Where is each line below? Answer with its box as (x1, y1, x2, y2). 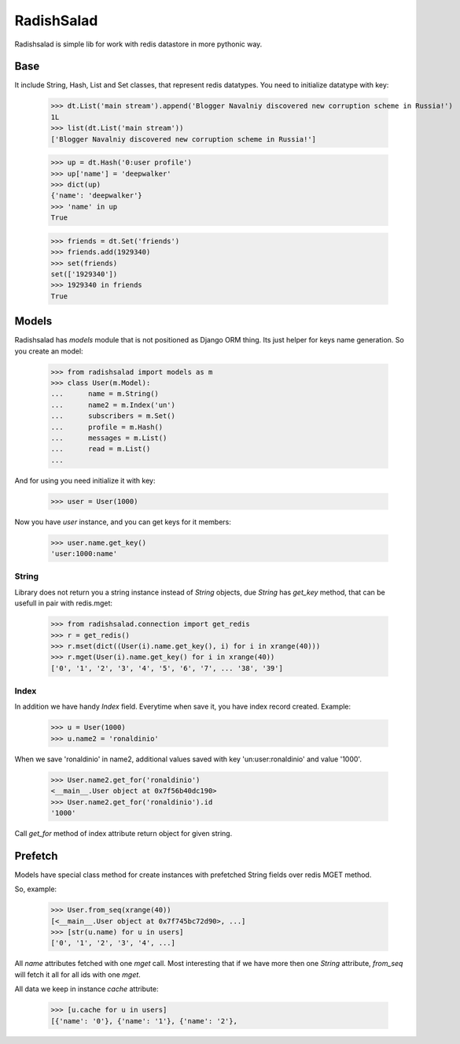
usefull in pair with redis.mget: (14, 598, 113, 608)
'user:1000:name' (50, 550, 118, 558)
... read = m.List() (50, 445, 151, 454)
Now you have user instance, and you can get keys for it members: (14, 516, 232, 527)
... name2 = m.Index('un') (50, 400, 176, 409)
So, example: (14, 884, 57, 894)
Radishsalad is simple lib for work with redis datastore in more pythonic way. (14, 39, 263, 49)
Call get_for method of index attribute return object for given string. (14, 828, 233, 838)
